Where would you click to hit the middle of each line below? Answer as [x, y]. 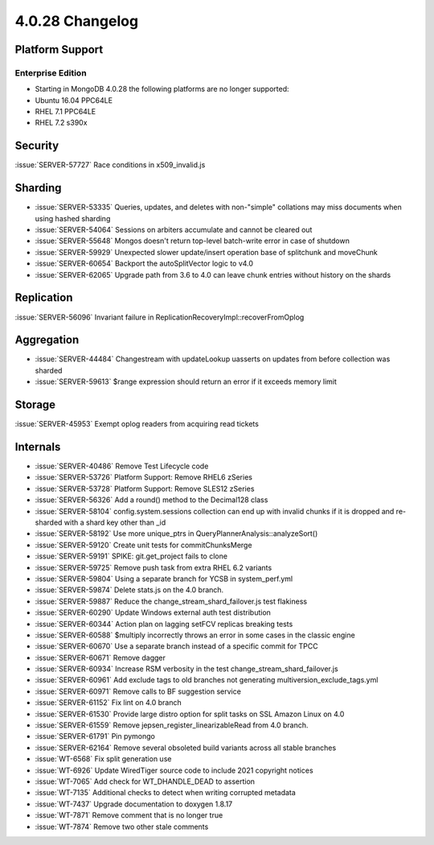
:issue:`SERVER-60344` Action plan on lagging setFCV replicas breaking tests [164, 624]
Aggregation [47, 340]
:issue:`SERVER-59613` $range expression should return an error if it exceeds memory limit [186, 381]
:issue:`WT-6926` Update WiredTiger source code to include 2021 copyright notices [174, 770]
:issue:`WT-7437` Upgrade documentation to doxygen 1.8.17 [134, 804]
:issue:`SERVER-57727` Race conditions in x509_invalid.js [110, 165]
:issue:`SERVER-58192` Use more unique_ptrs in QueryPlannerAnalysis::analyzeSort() [176, 534]
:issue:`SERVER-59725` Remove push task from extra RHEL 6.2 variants [154, 567]
